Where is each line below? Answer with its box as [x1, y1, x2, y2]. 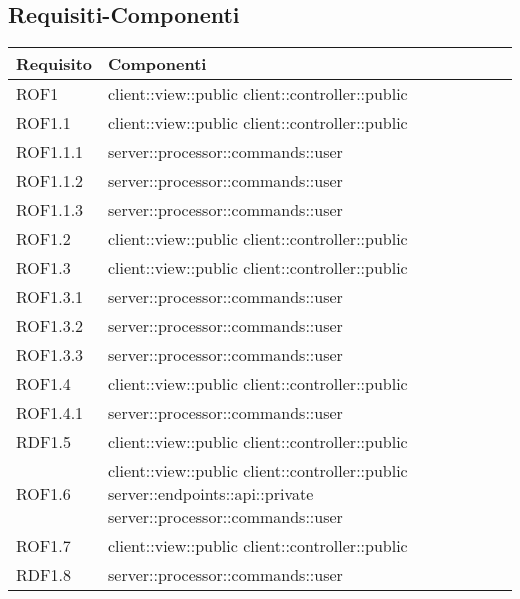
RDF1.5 [16, 430, 71, 454]
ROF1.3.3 [16, 343, 84, 367]
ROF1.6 [16, 482, 71, 506]
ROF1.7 [16, 534, 71, 558]
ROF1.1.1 [16, 140, 84, 164]
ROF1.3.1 [16, 285, 84, 309]
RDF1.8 [16, 563, 71, 587]
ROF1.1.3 [16, 198, 84, 222]
